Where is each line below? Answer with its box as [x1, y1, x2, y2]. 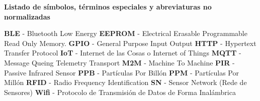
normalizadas [4, 11, 50, 21]
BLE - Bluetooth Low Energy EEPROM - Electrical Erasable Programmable [4, 28, 247, 38]
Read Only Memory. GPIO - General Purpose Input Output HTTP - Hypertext [4, 37, 256, 48]
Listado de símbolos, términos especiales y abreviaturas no [4, 1, 212, 11]
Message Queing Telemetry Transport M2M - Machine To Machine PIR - [4, 57, 235, 67]
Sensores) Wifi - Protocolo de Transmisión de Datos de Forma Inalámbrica [4, 86, 236, 97]
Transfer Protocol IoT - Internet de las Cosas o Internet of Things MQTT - [4, 47, 241, 58]
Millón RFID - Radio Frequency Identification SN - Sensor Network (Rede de [4, 77, 247, 87]
